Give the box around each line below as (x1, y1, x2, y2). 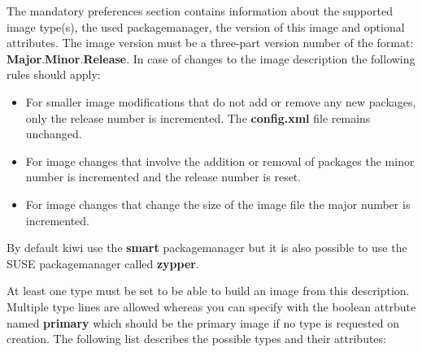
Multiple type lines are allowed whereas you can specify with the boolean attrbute (7, 298, 416, 315)
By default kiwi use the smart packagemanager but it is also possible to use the (7, 239, 407, 256)
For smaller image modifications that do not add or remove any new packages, (25, 93, 416, 110)
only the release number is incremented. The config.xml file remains (25, 109, 371, 126)
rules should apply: (7, 66, 101, 83)
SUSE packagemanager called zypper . (7, 254, 199, 272)
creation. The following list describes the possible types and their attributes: (7, 330, 386, 347)
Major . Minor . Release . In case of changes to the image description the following (7, 50, 415, 67)
